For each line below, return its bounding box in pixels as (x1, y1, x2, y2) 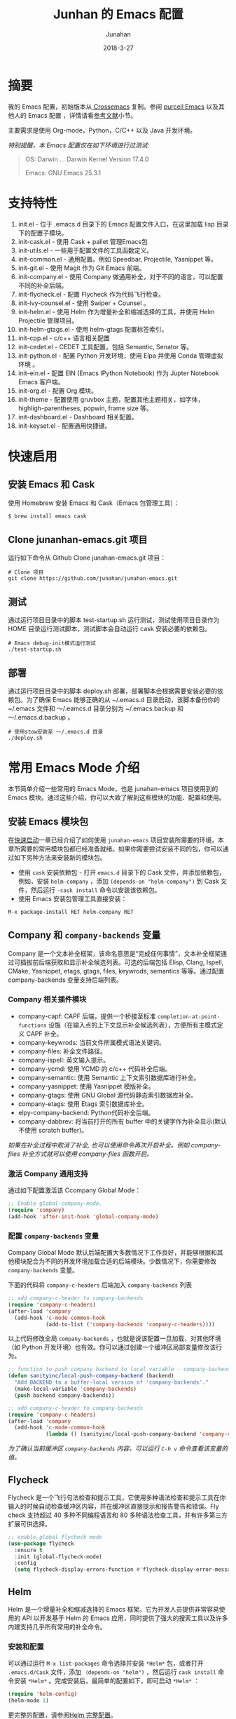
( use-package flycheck (8, 1540, 74, 1547)
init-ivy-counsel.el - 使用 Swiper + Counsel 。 (18, 299, 150, 307)
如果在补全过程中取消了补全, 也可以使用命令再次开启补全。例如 (8, 1140, 190, 1149)
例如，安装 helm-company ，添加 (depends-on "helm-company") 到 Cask (18, 877, 219, 885)
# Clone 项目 (8, 569, 44, 576)
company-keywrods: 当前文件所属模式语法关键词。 (18, 1038, 165, 1046)
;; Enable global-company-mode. (8, 1200, 102, 1207)
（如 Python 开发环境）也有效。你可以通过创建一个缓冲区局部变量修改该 (8, 1343, 216, 1351)
